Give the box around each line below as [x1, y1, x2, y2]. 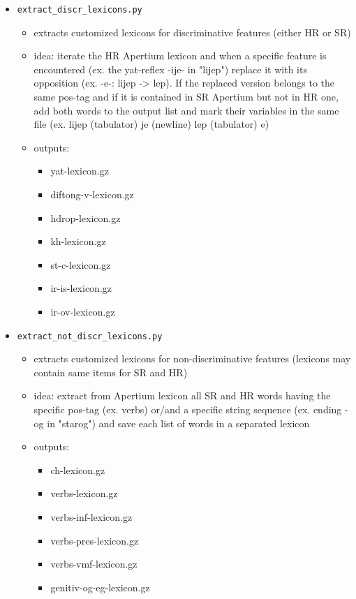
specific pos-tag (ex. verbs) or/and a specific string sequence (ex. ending [34, 402, 342, 416]
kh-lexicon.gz [50, 234, 106, 249]
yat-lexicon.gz [50, 163, 109, 178]
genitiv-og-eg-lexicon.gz [50, 579, 150, 594]
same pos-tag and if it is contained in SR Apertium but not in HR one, [34, 89, 339, 104]
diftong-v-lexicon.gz [50, 187, 134, 201]
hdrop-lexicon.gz [50, 210, 121, 225]
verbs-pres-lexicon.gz [50, 533, 139, 547]
